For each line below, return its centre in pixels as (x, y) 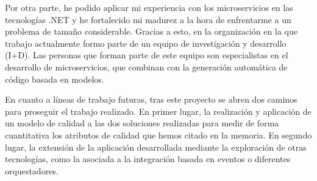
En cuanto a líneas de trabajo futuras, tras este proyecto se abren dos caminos (151, 99)
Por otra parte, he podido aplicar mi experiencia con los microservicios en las (149, 7)
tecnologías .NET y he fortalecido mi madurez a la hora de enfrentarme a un (148, 19)
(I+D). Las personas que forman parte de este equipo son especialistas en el (147, 55)
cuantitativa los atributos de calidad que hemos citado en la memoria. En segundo (158, 135)
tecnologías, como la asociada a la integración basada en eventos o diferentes (148, 159)
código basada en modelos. (55, 79)
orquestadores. (32, 170)
